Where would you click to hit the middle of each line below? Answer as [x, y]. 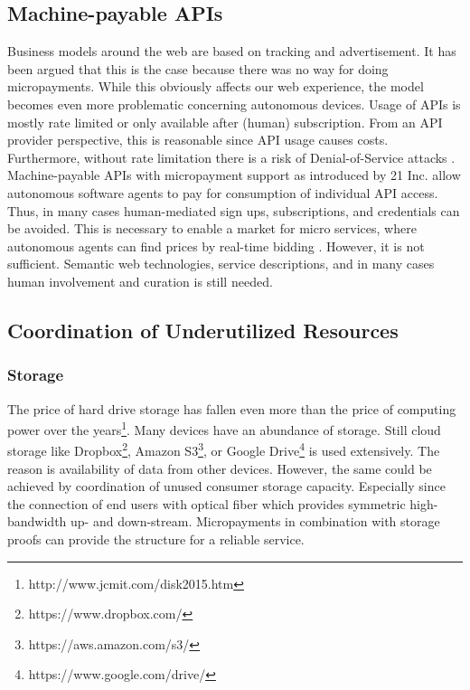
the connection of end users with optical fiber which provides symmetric [207, 503]
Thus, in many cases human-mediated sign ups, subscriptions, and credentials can [234, 210]
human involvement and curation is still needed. [140, 281]
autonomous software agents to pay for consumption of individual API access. [223, 192]
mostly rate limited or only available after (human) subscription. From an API [225, 122]
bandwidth [37, 521]
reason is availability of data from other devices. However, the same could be [220, 468]
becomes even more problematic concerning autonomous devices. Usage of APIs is [234, 104]
